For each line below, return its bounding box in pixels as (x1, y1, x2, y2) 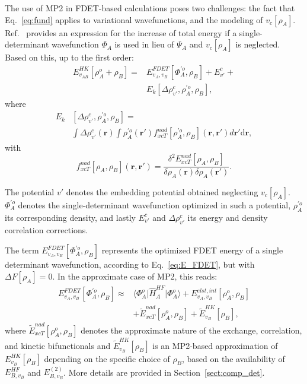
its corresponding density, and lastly (5, 211, 136, 223)
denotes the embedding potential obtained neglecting (66, 185, 258, 198)
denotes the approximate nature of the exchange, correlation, (81, 323, 302, 336)
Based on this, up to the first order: (5, 51, 134, 64)
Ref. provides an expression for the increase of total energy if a (5, 26, 237, 39)
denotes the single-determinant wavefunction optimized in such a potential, (18, 198, 291, 211)
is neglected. (235, 38, 280, 50)
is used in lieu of (114, 38, 174, 50)
